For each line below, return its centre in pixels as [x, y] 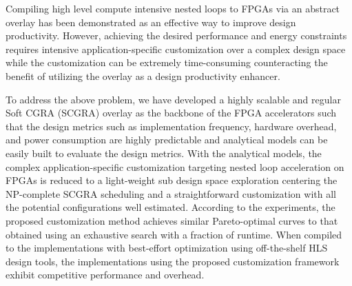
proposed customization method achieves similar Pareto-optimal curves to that [172, 220]
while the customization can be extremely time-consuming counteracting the [167, 62]
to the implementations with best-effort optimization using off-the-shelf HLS [167, 248]
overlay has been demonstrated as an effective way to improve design [151, 22]
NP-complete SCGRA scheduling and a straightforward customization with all [171, 193]
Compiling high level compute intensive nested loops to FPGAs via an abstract [173, 8]
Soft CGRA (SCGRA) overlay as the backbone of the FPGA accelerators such [171, 113]
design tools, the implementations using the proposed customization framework [173, 261]
